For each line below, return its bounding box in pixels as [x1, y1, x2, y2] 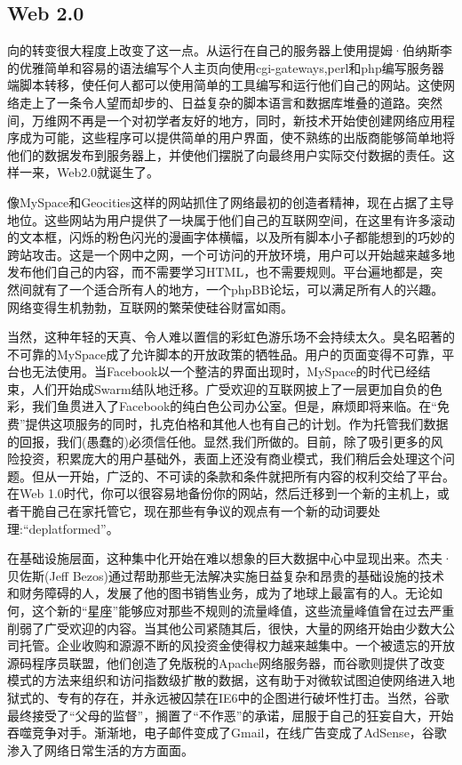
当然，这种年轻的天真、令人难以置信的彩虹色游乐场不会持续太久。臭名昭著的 [7, 327, 455, 346]
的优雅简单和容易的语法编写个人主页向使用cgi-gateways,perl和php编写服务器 [7, 58, 444, 76]
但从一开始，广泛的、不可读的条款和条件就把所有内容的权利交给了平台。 [31, 466, 455, 485]
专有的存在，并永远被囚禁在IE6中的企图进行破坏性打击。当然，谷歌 [56, 688, 450, 706]
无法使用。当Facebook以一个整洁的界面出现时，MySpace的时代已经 [31, 362, 418, 381]
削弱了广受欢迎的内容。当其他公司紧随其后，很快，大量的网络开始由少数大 [7, 618, 442, 637]
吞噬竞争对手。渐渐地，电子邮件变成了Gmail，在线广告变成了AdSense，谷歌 [7, 723, 447, 742]
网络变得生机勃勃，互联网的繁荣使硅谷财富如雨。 [7, 297, 293, 316]
